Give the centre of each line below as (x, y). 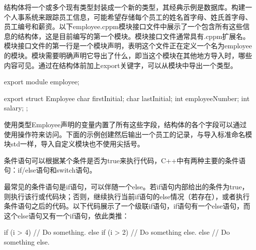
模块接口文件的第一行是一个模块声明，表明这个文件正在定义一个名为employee (128, 46)
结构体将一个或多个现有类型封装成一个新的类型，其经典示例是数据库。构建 (125, 7)
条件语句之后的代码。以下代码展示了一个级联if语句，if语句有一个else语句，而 (127, 206)
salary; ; (16, 108)
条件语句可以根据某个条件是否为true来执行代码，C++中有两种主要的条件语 (125, 160)
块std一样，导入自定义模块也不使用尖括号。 (74, 144)
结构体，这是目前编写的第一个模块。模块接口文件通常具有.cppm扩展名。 (134, 36)
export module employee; (42, 82)
